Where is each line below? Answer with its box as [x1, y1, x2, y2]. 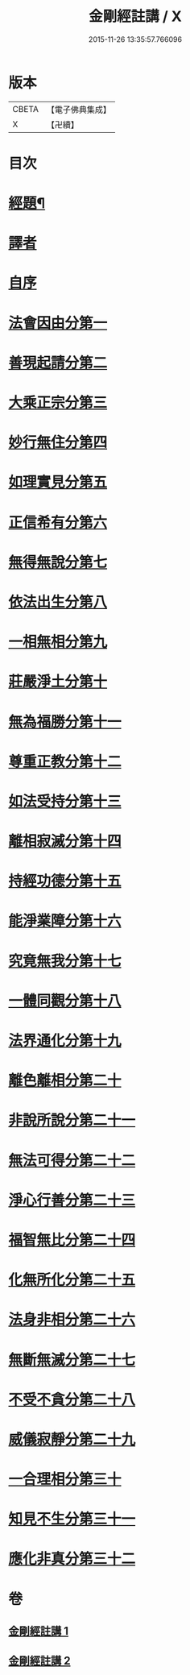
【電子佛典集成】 [46, 104, 111, 115]
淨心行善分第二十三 [8, 1191, 136, 1209]
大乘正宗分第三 [8, 394, 108, 412]
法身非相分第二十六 [8, 1311, 136, 1329]
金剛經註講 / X [88, 7, 183, 26]
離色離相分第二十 [8, 1072, 122, 1090]
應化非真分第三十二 [8, 1550, 136, 1568]
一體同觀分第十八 [8, 992, 122, 1010]
